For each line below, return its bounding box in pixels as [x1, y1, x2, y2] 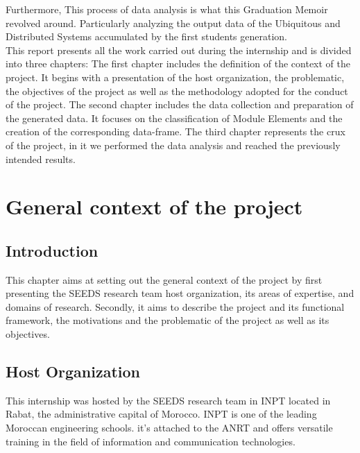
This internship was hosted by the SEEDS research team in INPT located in [6, 393, 331, 407]
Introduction [6, 239, 98, 261]
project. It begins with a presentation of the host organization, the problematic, [6, 69, 345, 84]
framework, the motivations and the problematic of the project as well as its [6, 313, 329, 327]
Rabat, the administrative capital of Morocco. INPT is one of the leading [6, 407, 317, 421]
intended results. [6, 151, 76, 166]
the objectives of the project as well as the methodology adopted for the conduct [6, 83, 348, 98]
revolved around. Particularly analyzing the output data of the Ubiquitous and [6, 15, 341, 30]
